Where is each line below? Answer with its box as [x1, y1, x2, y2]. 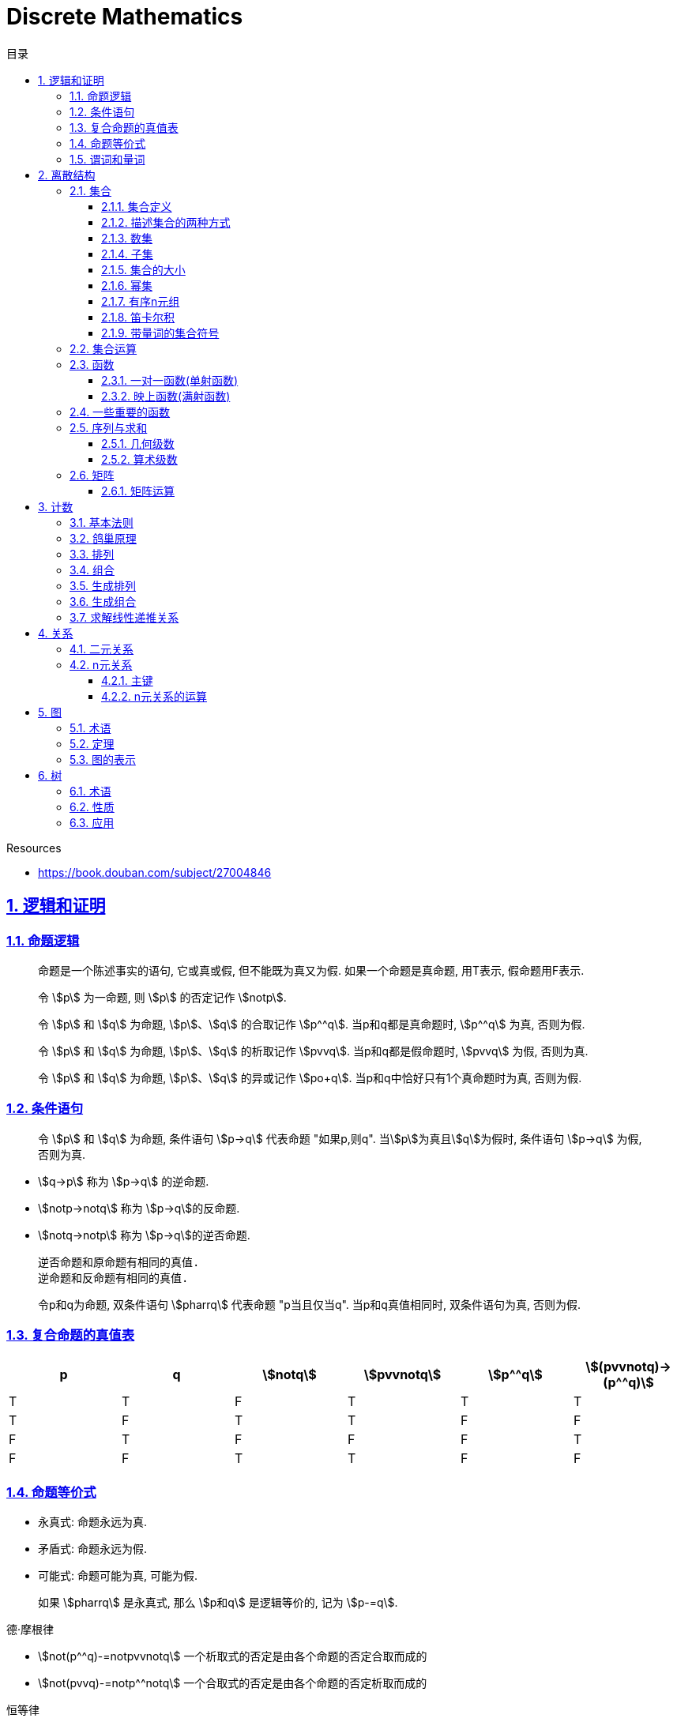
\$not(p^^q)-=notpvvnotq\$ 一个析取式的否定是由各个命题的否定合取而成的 [38, 1649, 427, 1664]
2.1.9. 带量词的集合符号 [101, 325, 220, 340]
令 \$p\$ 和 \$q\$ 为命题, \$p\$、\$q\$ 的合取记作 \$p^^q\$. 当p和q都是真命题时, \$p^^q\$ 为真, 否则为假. [38, 1017, 585, 1031]
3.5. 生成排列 [70, 578, 137, 592]
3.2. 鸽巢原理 [70, 531, 137, 545]
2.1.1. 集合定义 [101, 199, 172, 213]
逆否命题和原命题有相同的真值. [38, 1255, 200, 1269]
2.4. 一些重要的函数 [70, 404, 171, 419]
